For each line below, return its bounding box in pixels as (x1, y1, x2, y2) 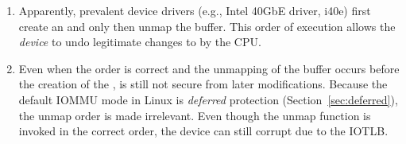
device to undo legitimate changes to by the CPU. (18, 33, 261, 50)
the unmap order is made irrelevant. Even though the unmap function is (18, 107, 371, 123)
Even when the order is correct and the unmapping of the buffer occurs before (18, 60, 400, 76)
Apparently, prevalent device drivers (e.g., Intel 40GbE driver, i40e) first (18, 2, 371, 18)
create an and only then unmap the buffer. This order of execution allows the (18, 18, 396, 34)
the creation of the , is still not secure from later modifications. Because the (18, 76, 388, 92)
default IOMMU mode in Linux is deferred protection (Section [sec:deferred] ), (18, 91, 398, 107)
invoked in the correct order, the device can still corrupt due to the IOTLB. (18, 123, 389, 139)
